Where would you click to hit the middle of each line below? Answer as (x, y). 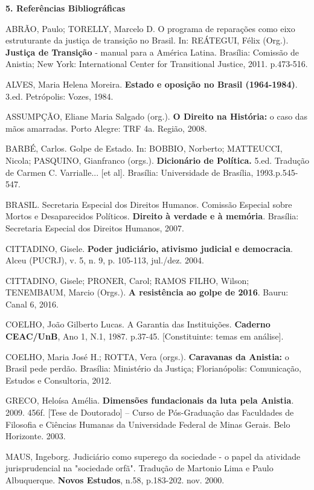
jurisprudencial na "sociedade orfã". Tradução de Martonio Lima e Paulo (139, 468)
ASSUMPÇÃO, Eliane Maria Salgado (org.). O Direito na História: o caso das (157, 116)
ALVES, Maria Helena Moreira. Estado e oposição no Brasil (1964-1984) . (152, 84)
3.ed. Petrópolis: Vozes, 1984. (59, 96)
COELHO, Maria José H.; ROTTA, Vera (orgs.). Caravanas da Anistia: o (147, 356)
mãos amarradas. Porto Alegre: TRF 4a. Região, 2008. (106, 128)
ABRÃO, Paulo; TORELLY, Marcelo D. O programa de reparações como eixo (150, 28)
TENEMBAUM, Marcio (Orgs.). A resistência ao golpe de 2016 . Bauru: (147, 292)
